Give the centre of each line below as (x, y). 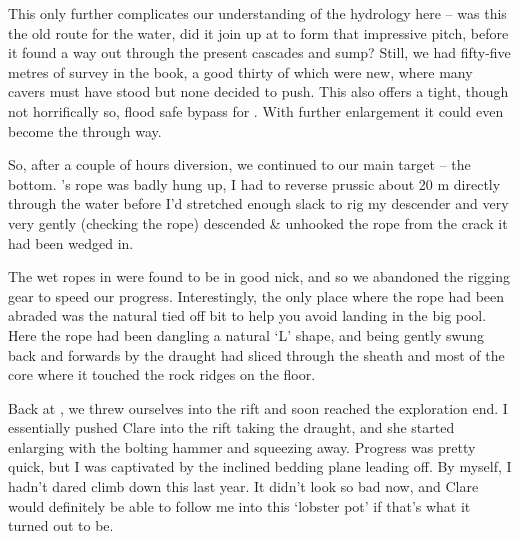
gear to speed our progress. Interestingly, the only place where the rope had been (256, 295)
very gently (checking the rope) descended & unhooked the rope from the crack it (258, 222)
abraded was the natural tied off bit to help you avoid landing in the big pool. (247, 315)
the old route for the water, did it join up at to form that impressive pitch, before (258, 32)
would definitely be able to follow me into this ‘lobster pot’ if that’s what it (239, 505)
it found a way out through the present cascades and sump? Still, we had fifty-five (259, 52)
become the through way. (85, 130)
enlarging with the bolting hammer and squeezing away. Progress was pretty (242, 446)
